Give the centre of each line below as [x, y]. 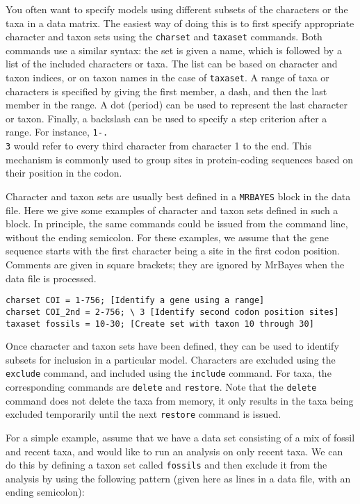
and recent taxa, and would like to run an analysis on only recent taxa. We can [174, 451]
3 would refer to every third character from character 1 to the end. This [159, 146]
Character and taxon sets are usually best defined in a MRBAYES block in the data [178, 196]
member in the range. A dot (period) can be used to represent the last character [177, 105]
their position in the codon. [64, 173]
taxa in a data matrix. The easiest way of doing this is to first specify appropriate [180, 23]
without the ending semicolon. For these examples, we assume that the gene [167, 237]
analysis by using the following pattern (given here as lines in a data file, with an [178, 478]
